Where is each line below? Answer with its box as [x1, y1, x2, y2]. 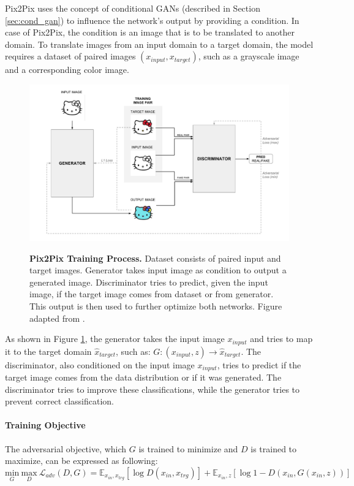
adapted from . [29, 311, 85, 324]
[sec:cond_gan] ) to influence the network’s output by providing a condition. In [5, 13, 299, 26]
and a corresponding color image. [5, 63, 129, 76]
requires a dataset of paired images [5, 50, 136, 63]
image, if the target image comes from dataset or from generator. [29, 287, 274, 300]
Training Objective [5, 419, 86, 431]
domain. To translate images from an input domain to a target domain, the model [5, 37, 314, 50]
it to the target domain [5, 344, 92, 357]
